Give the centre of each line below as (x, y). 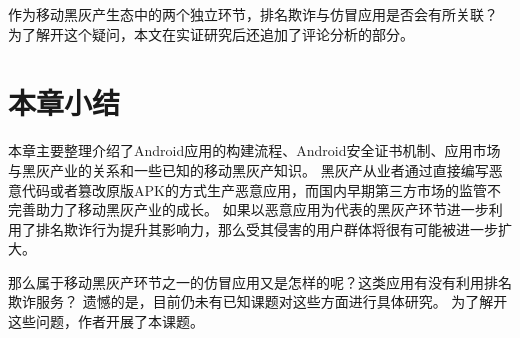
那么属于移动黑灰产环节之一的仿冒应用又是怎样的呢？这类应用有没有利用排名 (260, 281)
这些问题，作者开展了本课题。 (106, 321)
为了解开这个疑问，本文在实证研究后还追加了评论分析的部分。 (211, 33)
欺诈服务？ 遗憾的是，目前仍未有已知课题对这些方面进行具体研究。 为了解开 (258, 301)
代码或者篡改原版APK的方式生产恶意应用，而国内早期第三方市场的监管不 (261, 189)
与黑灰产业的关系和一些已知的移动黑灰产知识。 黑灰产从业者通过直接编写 (248, 169)
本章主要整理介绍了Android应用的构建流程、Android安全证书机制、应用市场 (254, 150)
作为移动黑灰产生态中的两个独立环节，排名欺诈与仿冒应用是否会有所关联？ (253, 14)
